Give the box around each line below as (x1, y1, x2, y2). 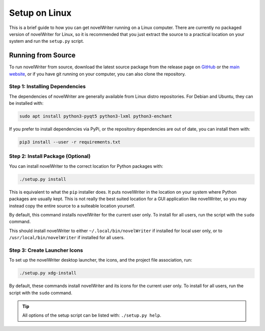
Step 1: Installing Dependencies (9, 83, 86, 90)
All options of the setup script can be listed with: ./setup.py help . (22, 312, 161, 318)
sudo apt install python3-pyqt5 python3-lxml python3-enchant (19, 114, 172, 119)
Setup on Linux (9, 7, 72, 18)
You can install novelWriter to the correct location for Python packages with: (9, 163, 163, 169)
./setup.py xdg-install (19, 271, 77, 276)
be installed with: (9, 100, 44, 106)
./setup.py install (19, 176, 66, 182)
